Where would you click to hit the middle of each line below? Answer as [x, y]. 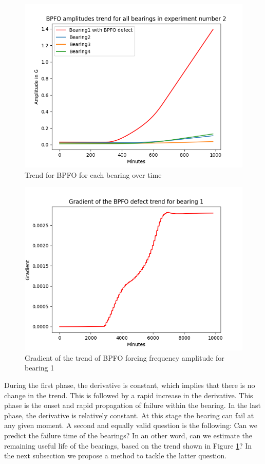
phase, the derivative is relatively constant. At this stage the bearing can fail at [129, 415]
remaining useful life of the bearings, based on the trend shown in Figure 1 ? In [128, 445]
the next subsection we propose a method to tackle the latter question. [116, 456]
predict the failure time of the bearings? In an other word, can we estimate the [128, 435]
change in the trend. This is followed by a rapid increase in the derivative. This [129, 395]
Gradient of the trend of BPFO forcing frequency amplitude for [125, 357]
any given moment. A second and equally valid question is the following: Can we [131, 425]
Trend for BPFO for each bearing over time [93, 174]
